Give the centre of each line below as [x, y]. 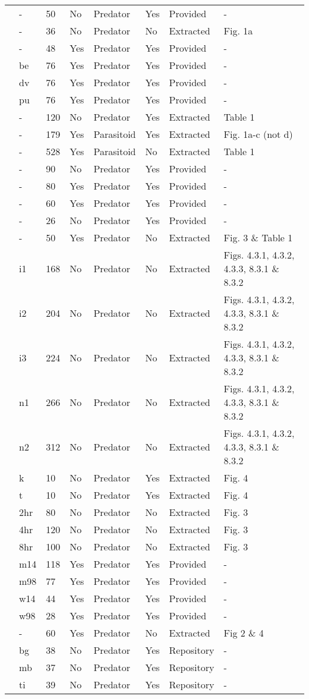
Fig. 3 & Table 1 [258, 237]
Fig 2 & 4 [244, 633]
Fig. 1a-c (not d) [258, 134]
